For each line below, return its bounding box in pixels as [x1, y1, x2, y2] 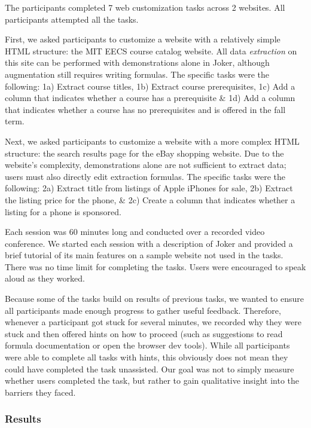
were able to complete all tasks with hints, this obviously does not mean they [5, 351, 288, 363]
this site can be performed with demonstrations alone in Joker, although [5, 56, 270, 69]
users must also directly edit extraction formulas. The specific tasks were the [5, 170, 285, 182]
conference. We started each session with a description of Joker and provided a [5, 237, 293, 249]
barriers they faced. [5, 386, 76, 398]
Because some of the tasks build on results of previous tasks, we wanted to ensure [5, 292, 304, 305]
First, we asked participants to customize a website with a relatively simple [5, 33, 280, 45]
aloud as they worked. [5, 272, 85, 285]
